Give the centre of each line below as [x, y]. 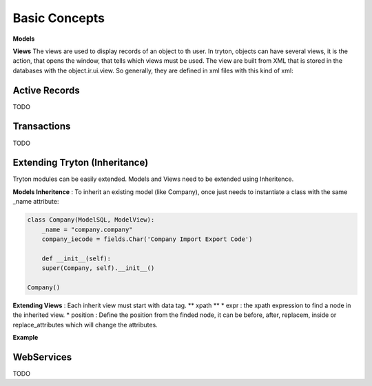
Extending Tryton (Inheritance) [81, 163]
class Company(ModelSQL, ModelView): [91, 220]
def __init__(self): [76, 258]
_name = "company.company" [87, 229]
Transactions [42, 127]
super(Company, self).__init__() [98, 268]
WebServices [42, 357]
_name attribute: [36, 202]
